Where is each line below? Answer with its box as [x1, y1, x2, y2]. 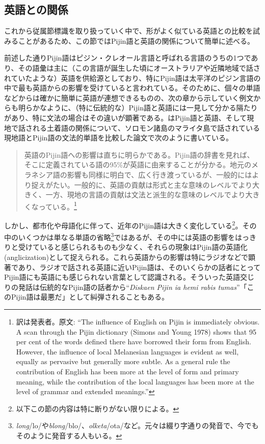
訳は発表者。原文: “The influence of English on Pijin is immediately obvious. [16, 316, 260, 327]
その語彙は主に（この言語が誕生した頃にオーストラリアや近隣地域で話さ [18, 62, 260, 73]
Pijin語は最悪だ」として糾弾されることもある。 [11, 291, 169, 302]
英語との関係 [4, 2, 68, 17]
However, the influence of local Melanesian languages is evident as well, [16, 346, 239, 357]
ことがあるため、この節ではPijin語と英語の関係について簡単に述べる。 [18, 35, 254, 46]
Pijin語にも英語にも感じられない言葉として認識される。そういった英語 [4, 272, 240, 282]
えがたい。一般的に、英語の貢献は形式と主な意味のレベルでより [38, 179, 253, 190]
